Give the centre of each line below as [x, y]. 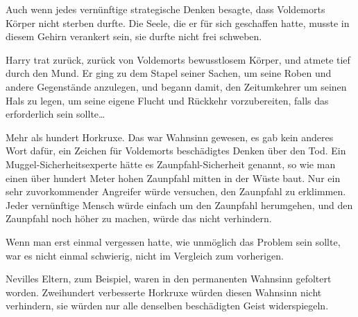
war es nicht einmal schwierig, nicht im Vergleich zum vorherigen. [145, 255]
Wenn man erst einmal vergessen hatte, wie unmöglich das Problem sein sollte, [173, 241]
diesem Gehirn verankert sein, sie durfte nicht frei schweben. [134, 36]
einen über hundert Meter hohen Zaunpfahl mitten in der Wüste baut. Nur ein [173, 178]
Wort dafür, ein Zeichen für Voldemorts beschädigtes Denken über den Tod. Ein [176, 151]
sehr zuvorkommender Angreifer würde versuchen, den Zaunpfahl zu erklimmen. [176, 191]
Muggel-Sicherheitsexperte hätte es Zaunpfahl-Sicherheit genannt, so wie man [171, 164]
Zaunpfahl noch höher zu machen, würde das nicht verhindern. [139, 218]
